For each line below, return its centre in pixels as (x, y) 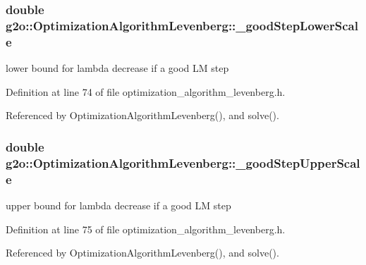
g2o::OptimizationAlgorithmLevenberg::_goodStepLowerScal (182, 25)
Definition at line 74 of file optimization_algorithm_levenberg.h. (146, 91)
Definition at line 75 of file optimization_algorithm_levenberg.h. (146, 229)
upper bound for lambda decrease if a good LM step (118, 205)
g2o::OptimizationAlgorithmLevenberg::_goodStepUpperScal (183, 162)
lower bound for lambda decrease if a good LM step (117, 68)
